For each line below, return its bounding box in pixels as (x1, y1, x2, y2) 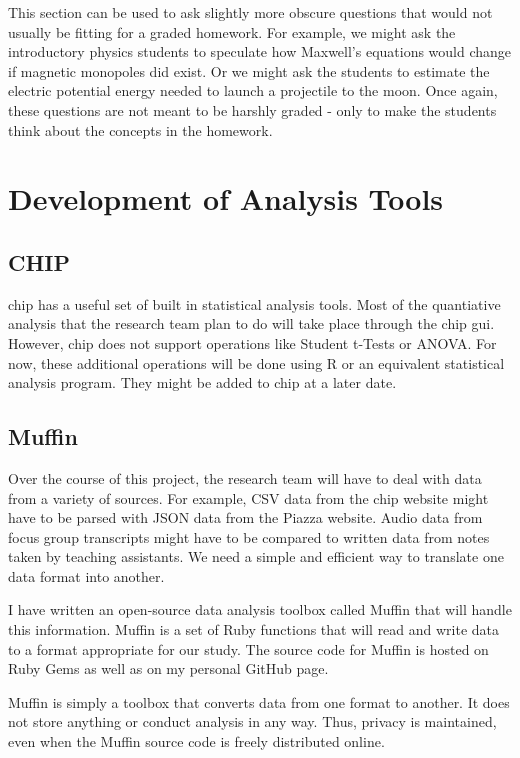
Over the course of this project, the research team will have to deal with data (8, 467, 482, 488)
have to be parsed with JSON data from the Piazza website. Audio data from (8, 507, 483, 528)
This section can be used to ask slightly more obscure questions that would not (8, 2, 493, 22)
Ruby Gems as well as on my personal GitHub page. (8, 658, 329, 679)
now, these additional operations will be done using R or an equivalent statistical (8, 352, 505, 373)
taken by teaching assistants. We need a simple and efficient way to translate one (8, 546, 504, 567)
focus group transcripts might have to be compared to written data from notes (8, 526, 490, 547)
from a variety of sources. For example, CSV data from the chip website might (8, 487, 489, 508)
